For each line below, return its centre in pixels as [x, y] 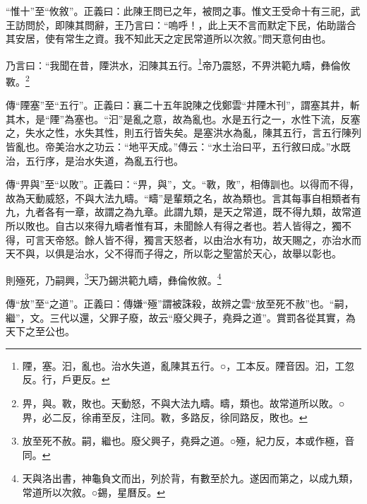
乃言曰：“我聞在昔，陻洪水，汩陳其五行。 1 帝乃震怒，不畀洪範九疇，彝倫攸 [178, 64]
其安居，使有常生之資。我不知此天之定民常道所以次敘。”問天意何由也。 [169, 39]
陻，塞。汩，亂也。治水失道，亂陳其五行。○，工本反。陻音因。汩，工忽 [188, 365]
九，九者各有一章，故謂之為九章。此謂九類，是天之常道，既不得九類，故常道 [183, 212]
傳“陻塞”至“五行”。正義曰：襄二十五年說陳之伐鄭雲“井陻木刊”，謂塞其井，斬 [183, 105]
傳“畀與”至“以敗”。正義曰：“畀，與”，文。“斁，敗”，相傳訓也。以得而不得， [182, 184]
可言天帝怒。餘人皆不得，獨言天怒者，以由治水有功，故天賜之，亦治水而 [193, 239]
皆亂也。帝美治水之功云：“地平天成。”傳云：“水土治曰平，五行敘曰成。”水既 [178, 147]
